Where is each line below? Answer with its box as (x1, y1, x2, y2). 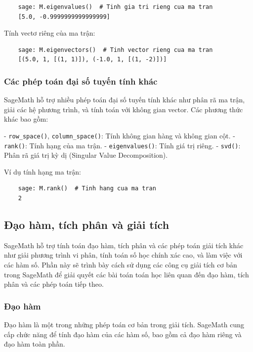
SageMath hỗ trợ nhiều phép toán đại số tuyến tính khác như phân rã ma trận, (4, 94, 245, 105)
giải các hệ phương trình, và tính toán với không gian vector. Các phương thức (4, 104, 243, 114)
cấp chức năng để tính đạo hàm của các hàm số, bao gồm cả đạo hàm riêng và (4, 329, 242, 339)
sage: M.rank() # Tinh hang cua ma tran (18, 185, 156, 192)
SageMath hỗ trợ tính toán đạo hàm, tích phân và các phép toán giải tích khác (4, 240, 244, 250)
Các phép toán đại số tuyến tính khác (4, 75, 158, 87)
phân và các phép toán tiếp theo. (4, 279, 104, 289)
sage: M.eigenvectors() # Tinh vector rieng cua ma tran (18, 46, 213, 53)
